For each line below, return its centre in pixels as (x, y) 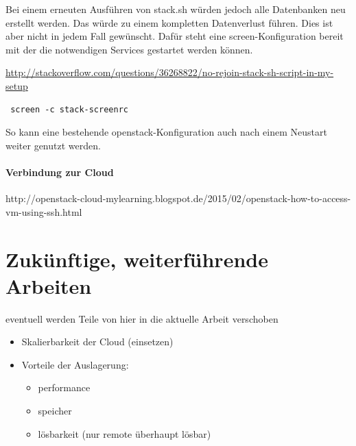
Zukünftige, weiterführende (137, 259)
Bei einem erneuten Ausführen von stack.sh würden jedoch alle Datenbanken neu (176, 9)
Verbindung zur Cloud (60, 172)
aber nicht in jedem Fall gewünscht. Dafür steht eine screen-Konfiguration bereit (175, 36)
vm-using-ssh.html (44, 211)
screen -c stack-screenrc (69, 109)
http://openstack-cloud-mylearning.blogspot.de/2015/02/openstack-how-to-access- (178, 198)
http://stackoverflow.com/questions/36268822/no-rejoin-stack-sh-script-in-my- (170, 72)
